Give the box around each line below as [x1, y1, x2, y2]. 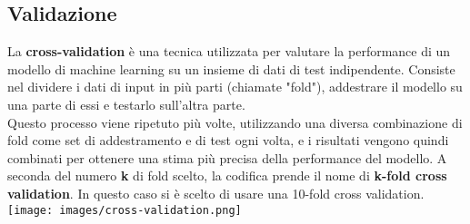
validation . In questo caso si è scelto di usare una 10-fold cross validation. [7, 183, 425, 202]
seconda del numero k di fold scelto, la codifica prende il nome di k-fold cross [7, 166, 447, 185]
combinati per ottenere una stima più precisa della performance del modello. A [7, 148, 447, 167]
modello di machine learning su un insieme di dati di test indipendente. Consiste [7, 59, 455, 78]
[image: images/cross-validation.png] [7, 203, 242, 217]
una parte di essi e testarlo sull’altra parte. [7, 94, 245, 113]
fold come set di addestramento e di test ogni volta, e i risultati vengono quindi [7, 131, 449, 150]
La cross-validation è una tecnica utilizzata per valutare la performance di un [7, 42, 451, 61]
